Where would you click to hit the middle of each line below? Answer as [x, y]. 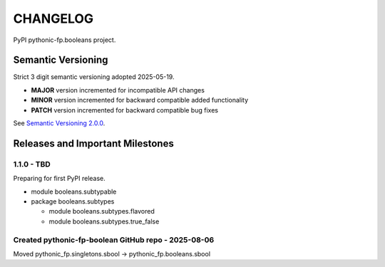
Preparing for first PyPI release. [60, 179]
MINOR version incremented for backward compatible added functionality [140, 100]
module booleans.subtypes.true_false [104, 221]
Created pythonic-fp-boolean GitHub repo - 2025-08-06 [114, 240]
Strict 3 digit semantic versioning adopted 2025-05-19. [94, 77]
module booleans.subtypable [74, 192]
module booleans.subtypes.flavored [102, 211]
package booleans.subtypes [73, 201]
